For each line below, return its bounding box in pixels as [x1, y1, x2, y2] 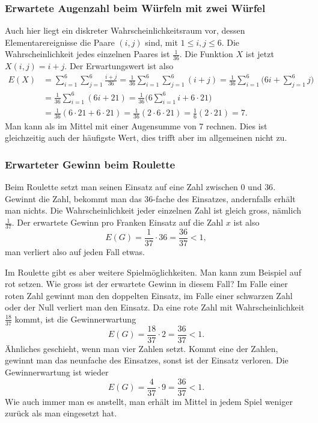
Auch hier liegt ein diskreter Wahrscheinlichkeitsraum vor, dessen [5, 24, 245, 37]
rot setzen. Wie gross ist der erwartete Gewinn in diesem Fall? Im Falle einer [5, 277, 288, 290]
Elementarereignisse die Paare [5, 36, 115, 48]
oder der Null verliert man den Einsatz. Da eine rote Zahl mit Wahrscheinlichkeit [5, 301, 305, 313]
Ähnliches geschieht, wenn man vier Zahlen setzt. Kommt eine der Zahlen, [5, 342, 278, 354]
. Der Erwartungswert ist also [64, 60, 174, 72]
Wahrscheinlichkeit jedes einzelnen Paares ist [5, 48, 170, 60]
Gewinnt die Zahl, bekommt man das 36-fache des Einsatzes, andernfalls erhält [5, 192, 296, 205]
